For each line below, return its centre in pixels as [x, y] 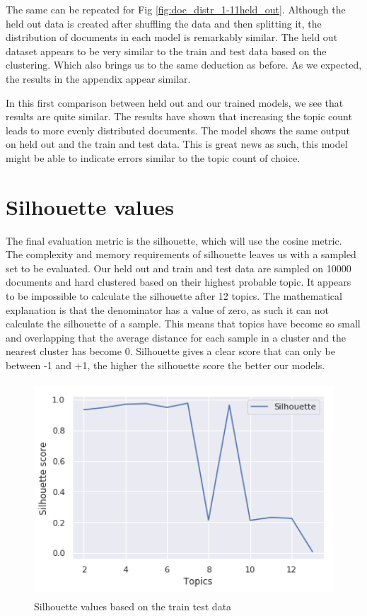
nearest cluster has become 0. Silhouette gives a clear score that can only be [170, 351]
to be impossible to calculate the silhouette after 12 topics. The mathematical [174, 296]
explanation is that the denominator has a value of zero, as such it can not [167, 309]
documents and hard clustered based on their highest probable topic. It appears [179, 282]
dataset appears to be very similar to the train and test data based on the [166, 51]
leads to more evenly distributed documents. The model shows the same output [178, 130]
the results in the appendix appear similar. [98, 78]
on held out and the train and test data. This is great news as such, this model [177, 144]
